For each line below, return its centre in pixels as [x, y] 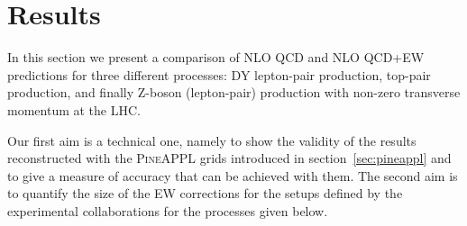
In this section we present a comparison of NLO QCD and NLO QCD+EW [216, 57]
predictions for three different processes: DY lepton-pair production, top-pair [219, 74]
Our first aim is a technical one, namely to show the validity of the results [212, 140]
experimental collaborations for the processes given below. [168, 210]
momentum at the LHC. [74, 109]
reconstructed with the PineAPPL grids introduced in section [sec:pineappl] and [229, 158]
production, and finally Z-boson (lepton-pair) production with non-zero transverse [234, 92]
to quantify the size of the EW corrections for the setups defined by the [205, 193]
